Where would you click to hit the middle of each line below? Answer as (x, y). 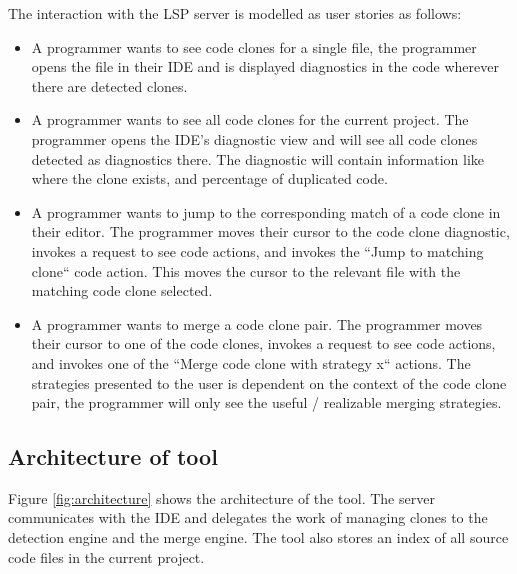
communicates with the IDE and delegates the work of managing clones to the (248, 517)
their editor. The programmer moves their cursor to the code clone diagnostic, (270, 231)
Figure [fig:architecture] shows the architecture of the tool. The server (221, 497)
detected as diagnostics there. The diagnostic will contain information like (258, 158)
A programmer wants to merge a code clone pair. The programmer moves (257, 323)
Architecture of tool (113, 456)
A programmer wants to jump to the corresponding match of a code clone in (266, 211)
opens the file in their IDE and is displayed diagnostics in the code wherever (265, 66)
